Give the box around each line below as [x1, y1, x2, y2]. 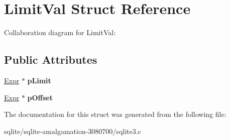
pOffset [27, 92, 53, 102]
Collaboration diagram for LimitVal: [4, 27, 116, 38]
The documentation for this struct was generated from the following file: [4, 109, 226, 119]
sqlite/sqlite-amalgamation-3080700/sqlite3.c [4, 125, 141, 136]
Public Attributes [4, 52, 97, 67]
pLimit [27, 75, 51, 85]
